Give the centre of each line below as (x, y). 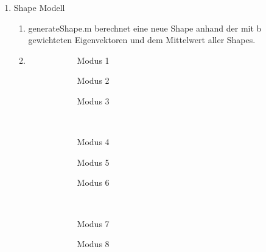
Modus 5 (93, 162)
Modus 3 (93, 100)
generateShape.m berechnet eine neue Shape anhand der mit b (145, 28)
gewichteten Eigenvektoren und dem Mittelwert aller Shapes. (142, 40)
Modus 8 (93, 244)
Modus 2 (93, 80)
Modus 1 (93, 60)
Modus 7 (93, 223)
